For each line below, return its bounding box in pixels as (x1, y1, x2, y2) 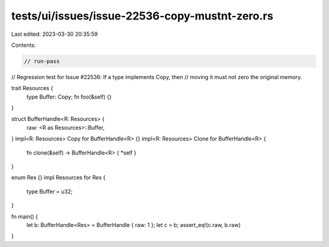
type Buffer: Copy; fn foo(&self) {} (26, 93, 112, 100)
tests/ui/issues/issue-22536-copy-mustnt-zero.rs (11, 9, 274, 23)
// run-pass (24, 58, 60, 64)
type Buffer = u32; (26, 187, 73, 195)
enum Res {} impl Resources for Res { (11, 174, 106, 181)
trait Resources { (11, 85, 54, 92)
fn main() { (11, 213, 38, 220)
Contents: (11, 41, 36, 49)
